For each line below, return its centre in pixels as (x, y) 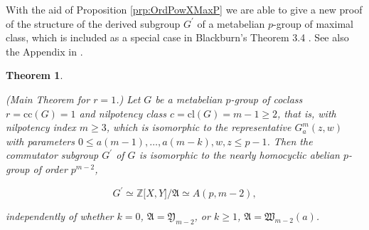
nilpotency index (41, 127)
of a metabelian (231, 23)
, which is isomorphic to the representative (199, 127)
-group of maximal (313, 23)
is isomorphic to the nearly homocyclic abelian (239, 155)
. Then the (290, 141)
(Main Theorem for (48, 99)
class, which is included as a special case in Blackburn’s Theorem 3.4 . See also (177, 37)
